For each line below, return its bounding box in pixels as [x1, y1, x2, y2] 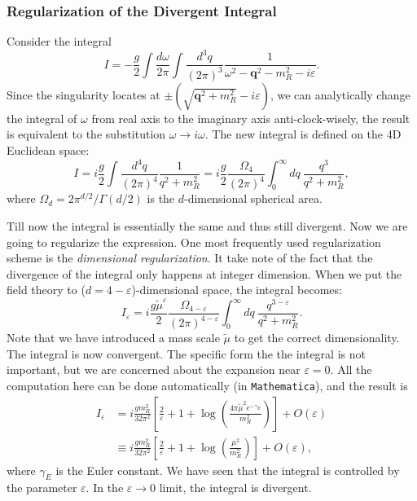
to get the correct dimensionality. [234, 329, 400, 346]
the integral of [7, 109, 77, 126]
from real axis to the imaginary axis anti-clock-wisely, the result [91, 109, 410, 126]
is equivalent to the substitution [7, 125, 166, 143]
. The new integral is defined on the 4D [204, 125, 402, 143]
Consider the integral [7, 33, 112, 50]
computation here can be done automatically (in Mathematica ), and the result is [7, 376, 408, 393]
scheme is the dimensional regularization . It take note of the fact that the [7, 249, 373, 266]
